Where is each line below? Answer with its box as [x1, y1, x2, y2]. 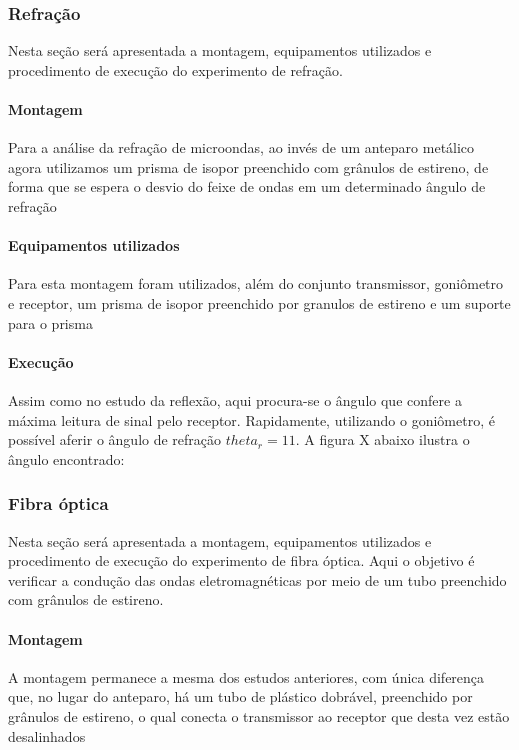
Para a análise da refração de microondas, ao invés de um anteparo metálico [8, 137, 475, 158]
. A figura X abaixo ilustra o [295, 429, 470, 450]
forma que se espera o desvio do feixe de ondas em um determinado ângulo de [8, 176, 486, 197]
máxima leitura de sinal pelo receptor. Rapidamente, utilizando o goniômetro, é [8, 409, 495, 430]
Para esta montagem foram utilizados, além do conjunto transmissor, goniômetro [8, 273, 504, 294]
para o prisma [8, 312, 93, 333]
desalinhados [8, 725, 86, 746]
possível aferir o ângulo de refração [8, 429, 222, 450]
